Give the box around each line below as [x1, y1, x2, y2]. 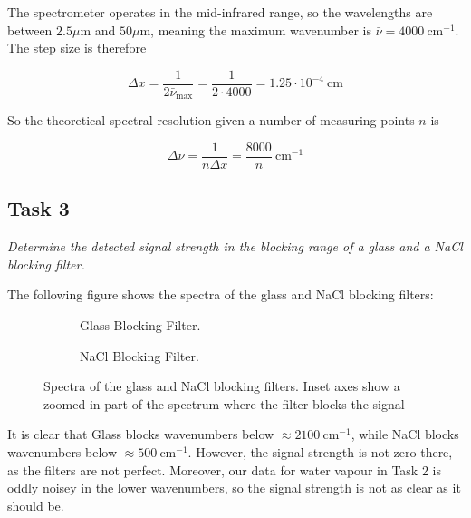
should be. [7, 495, 64, 514]
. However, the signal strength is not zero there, [187, 442, 453, 461]
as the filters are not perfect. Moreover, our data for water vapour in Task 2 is [7, 460, 441, 479]
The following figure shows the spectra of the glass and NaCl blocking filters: [7, 285, 434, 304]
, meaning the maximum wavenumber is [150, 20, 372, 39]
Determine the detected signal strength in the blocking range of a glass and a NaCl [7, 237, 463, 256]
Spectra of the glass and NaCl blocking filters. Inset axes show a [43, 376, 400, 396]
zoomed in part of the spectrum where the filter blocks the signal [43, 394, 405, 413]
